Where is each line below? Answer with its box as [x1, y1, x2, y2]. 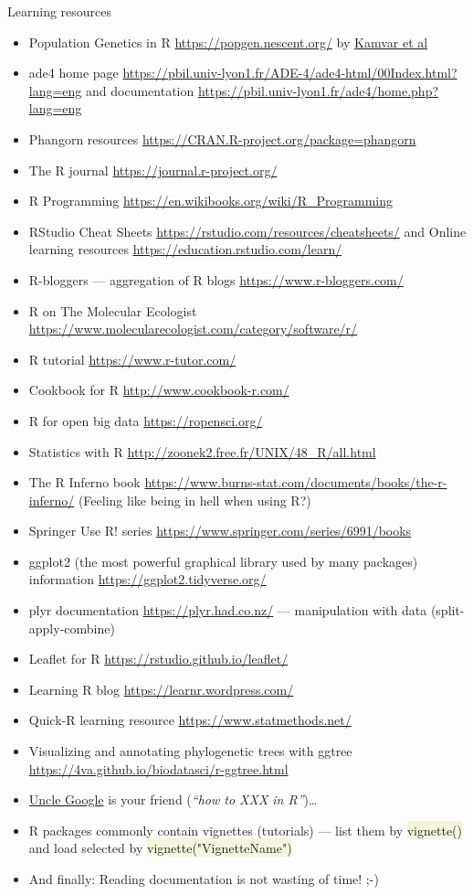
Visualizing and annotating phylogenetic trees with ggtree [28, 741, 352, 761]
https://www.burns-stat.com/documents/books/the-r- [144, 473, 447, 492]
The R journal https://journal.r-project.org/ [28, 160, 278, 179]
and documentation [86, 80, 194, 100]
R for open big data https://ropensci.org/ [28, 410, 263, 430]
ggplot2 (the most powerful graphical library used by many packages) [28, 551, 418, 570]
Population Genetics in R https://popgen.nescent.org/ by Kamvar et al [28, 32, 428, 51]
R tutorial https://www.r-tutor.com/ [28, 349, 236, 368]
